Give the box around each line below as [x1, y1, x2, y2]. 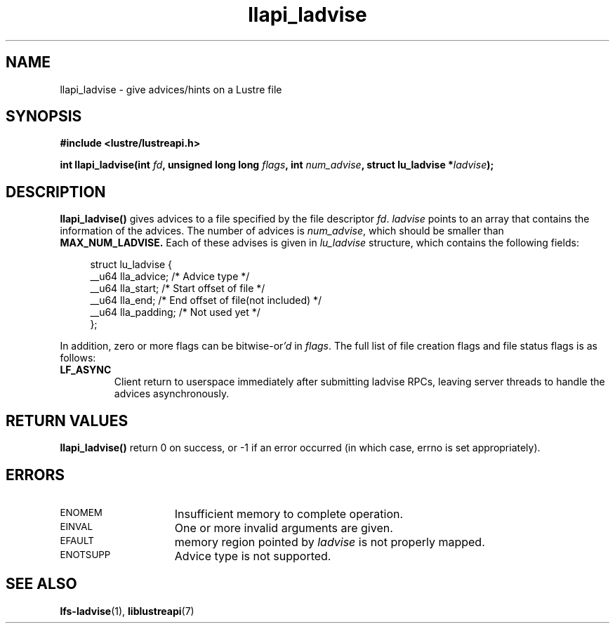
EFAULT [60, 534, 94, 546]
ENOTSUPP [60, 548, 111, 560]
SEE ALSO [6, 575, 77, 593]
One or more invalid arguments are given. [174, 520, 393, 535]
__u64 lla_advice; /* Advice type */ [90, 270, 250, 283]
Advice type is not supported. [174, 548, 331, 563]
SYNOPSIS [6, 107, 82, 126]
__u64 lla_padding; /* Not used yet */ [90, 306, 260, 319]
